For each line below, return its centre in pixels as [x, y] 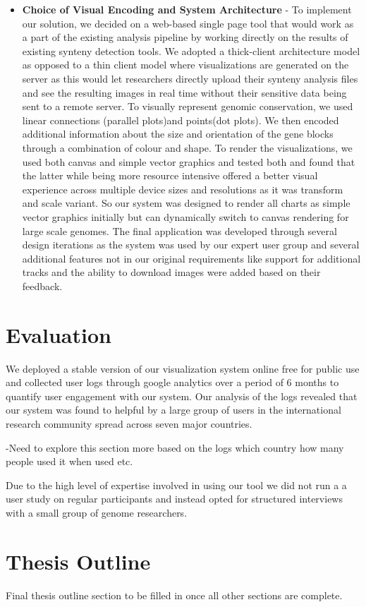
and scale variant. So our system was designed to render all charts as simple [186, 203]
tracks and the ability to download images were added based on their [171, 272]
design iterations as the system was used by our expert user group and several [191, 245]
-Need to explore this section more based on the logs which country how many [175, 447]
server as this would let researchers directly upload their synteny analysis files [190, 78]
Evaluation [59, 334]
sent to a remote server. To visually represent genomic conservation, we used [188, 106]
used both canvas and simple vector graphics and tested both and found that [189, 161]
